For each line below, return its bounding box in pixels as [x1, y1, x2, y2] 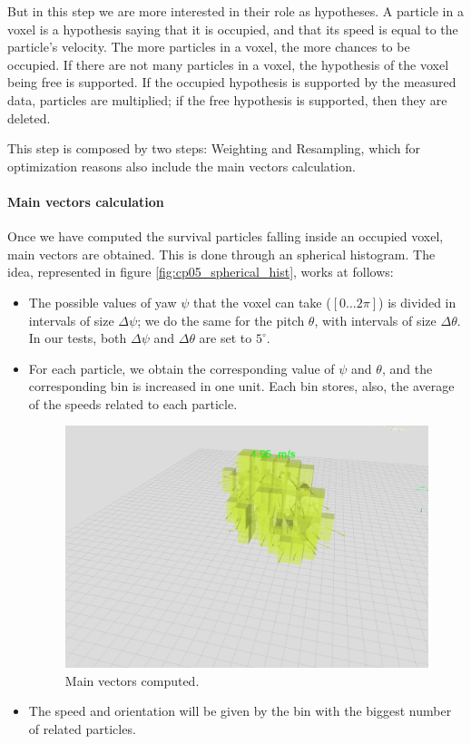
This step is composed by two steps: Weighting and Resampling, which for [7, 139, 420, 158]
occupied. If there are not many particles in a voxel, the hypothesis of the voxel [7, 54, 449, 73]
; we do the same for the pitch [137, 310, 305, 329]
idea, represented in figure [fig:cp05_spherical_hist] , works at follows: [7, 262, 394, 281]
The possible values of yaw [28, 292, 177, 311]
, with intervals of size [314, 310, 437, 329]
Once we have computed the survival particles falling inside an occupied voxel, [7, 227, 444, 246]
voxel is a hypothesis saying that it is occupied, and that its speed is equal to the [7, 19, 458, 38]
